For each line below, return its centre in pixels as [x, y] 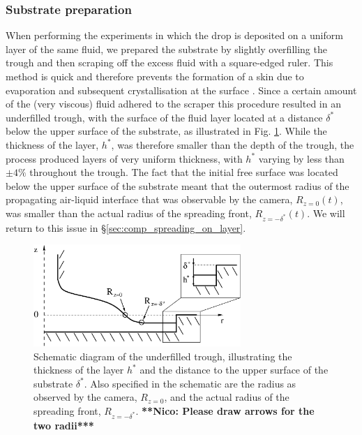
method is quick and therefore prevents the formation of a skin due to [155, 76]
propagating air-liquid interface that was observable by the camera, [149, 199]
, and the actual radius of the [227, 397]
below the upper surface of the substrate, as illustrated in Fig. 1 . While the [166, 131]
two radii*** [64, 425]
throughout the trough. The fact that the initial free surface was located [184, 172]
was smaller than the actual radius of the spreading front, [129, 213]
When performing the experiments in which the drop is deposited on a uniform [174, 35]
